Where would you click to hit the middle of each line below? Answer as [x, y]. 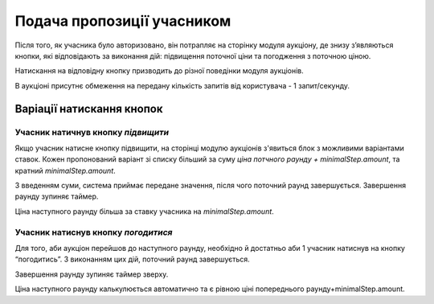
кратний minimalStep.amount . [65, 170]
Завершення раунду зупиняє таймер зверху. [92, 274]
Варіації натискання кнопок [89, 109]
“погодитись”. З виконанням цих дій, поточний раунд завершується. [133, 259]
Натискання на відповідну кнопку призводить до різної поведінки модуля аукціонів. [160, 71]
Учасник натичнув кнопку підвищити [92, 132]
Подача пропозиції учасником [123, 21]
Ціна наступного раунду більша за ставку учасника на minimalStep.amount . [145, 211]
